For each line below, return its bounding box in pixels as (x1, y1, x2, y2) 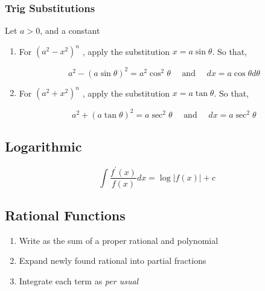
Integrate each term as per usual (19, 274, 139, 287)
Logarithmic (5, 137, 82, 156)
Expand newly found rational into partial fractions (19, 254, 206, 267)
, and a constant (40, 24, 100, 37)
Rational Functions (5, 205, 126, 224)
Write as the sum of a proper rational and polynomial (19, 234, 219, 246)
